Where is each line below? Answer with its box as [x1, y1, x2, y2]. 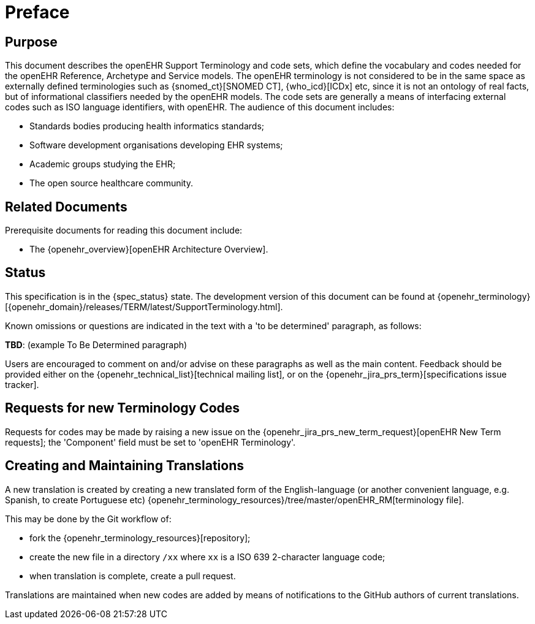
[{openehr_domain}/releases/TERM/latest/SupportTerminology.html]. [5, 301, 283, 312]
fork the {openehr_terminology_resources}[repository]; [29, 532, 251, 543]
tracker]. [5, 379, 39, 390]
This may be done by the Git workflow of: [5, 513, 172, 524]
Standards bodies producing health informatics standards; [29, 121, 264, 132]
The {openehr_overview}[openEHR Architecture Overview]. [29, 244, 268, 255]
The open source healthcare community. [29, 178, 193, 189]
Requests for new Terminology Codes [5, 400, 240, 416]
